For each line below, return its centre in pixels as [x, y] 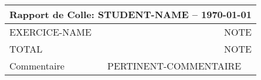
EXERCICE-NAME [50, 32]
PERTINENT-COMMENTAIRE [174, 66]
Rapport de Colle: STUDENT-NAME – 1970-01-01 [130, 14]
